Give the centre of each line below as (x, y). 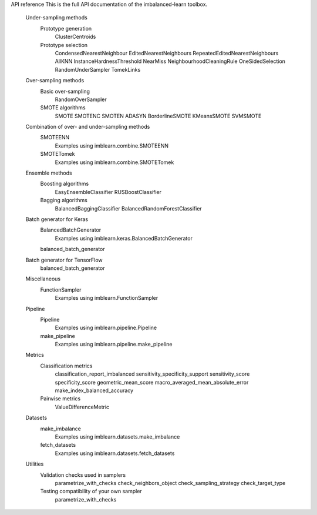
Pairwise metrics (60, 399)
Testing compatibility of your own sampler (91, 491)
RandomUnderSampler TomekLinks (98, 69)
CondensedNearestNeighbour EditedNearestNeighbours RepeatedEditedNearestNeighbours (167, 53)
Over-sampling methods (55, 81)
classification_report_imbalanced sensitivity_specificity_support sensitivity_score (152, 374)
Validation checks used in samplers (83, 475)
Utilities (35, 464)
